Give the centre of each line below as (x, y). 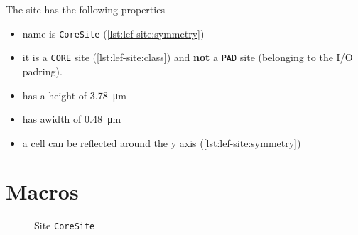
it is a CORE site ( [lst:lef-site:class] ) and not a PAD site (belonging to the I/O (188, 57)
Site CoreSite (65, 225)
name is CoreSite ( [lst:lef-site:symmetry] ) (113, 33)
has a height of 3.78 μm (74, 95)
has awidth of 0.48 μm (72, 119)
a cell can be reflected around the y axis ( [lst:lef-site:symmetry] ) (162, 142)
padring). (42, 71)
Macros (42, 191)
